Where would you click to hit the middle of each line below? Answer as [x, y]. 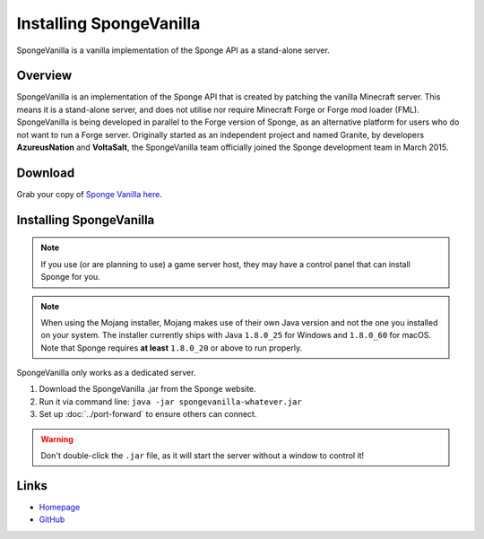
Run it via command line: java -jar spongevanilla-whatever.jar [170, 401]
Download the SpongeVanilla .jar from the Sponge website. [148, 389]
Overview [44, 76]
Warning [57, 439]
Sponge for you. [70, 277]
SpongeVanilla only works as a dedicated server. [106, 373]
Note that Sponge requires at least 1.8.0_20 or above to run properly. [172, 348]
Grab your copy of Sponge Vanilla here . [90, 194]
